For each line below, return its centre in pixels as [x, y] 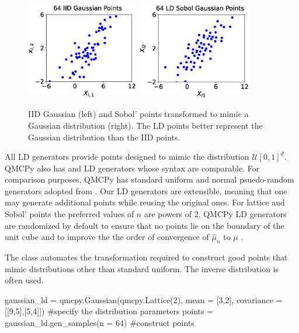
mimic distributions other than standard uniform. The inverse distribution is [142, 268]
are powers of [168, 214]
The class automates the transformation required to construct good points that [146, 257]
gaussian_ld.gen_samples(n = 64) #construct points [100, 323]
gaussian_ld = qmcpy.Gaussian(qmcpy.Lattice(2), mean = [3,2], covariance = [144, 299]
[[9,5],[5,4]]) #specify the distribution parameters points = [109, 311]
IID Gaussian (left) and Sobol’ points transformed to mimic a [138, 114]
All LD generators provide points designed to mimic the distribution [127, 157]
